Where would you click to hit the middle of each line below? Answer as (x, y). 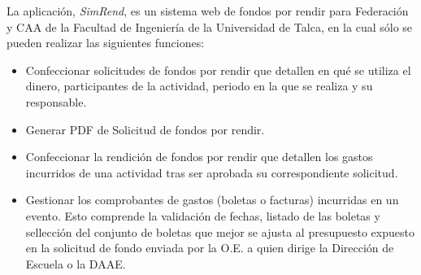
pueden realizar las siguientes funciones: (106, 43)
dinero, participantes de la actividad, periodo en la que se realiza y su (199, 86)
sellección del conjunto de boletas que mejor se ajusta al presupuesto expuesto (220, 231)
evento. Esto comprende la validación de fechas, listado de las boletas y (203, 215)
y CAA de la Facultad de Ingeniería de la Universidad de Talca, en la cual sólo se (210, 26)
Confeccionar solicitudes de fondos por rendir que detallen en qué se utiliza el (218, 70)
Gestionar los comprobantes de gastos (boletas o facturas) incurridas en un (212, 200)
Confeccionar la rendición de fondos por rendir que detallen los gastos (199, 157)
